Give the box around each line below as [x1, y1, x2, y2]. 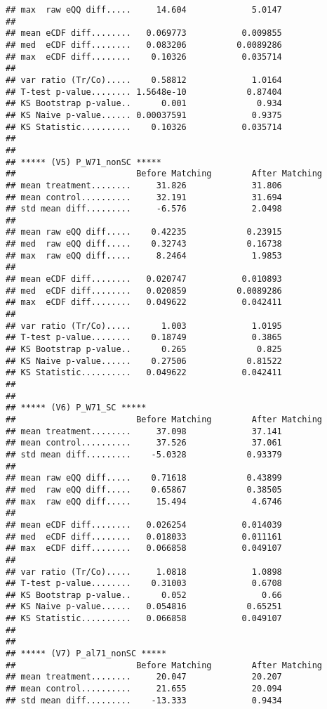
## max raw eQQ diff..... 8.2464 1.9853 [6, 250, 282, 261]
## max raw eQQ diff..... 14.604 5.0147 [6, 5, 282, 15]
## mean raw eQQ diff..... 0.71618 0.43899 [6, 473, 282, 483]
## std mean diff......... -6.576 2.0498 [6, 204, 282, 214]
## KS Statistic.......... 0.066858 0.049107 [6, 613, 282, 624]
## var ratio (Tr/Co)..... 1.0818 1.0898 [6, 566, 282, 577]
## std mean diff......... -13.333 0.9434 [6, 695, 282, 705]
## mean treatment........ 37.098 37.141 [6, 426, 282, 436]
